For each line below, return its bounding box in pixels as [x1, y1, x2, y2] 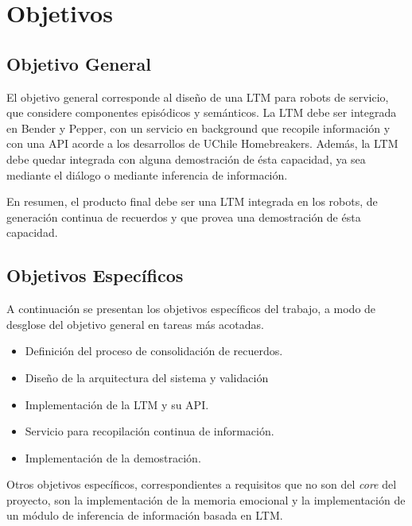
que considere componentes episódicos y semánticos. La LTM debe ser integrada [6, 104, 397, 121]
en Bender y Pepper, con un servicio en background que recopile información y [6, 119, 391, 136]
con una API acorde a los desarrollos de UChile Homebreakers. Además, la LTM [6, 135, 398, 152]
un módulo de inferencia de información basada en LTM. [6, 507, 283, 524]
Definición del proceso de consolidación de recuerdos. [25, 342, 283, 359]
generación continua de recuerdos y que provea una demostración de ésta [6, 208, 361, 225]
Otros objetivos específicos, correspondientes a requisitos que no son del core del [6, 476, 397, 493]
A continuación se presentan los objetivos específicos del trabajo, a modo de [6, 300, 376, 317]
